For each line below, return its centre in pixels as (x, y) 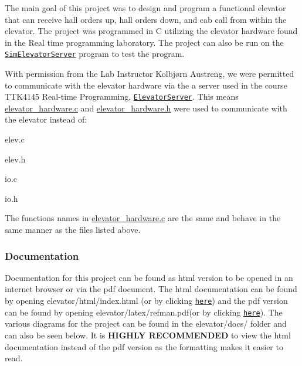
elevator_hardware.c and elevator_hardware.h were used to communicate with (146, 108)
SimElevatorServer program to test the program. (95, 54)
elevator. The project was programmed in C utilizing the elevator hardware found (151, 31)
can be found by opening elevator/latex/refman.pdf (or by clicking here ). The (144, 312)
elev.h (15, 159)
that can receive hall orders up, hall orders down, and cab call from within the (146, 19)
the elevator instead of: (46, 119)
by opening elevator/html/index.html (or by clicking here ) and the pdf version (146, 301)
